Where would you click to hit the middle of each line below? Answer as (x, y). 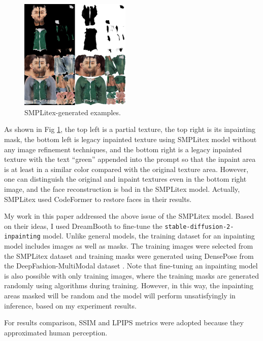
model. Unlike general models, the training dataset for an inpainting (149, 236)
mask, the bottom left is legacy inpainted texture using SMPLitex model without (130, 139)
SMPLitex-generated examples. (73, 112)
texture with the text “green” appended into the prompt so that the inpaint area (130, 159)
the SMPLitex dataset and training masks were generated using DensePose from (129, 255)
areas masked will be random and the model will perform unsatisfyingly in (120, 296)
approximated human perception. (56, 332)
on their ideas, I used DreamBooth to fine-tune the (83, 226)
